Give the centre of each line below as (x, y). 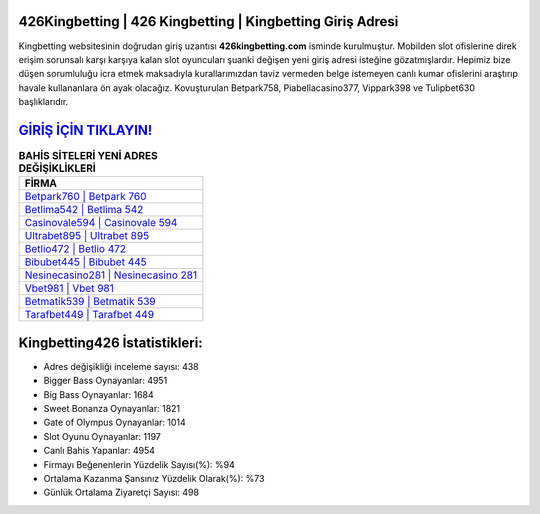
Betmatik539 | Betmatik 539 (90, 302)
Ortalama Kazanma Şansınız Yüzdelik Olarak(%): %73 (154, 478)
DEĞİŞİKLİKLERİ (57, 168)
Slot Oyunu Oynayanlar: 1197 (102, 436)
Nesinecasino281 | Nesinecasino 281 (111, 275)
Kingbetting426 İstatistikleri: (111, 342)
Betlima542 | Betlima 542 (84, 210)
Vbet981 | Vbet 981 (69, 288)
